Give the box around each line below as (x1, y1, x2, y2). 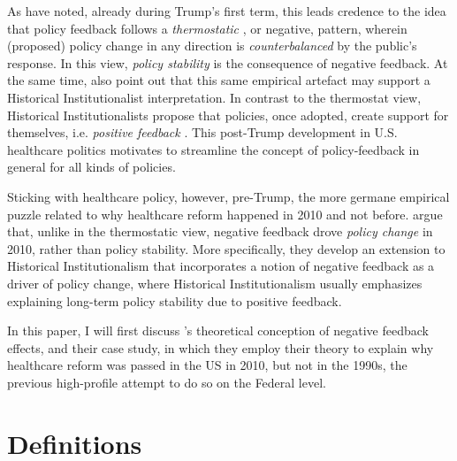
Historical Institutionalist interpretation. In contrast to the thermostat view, (7, 88, 422, 106)
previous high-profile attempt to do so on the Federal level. (7, 373, 326, 391)
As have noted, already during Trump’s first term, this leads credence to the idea (7, 2, 446, 19)
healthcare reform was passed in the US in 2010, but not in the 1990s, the (7, 356, 407, 374)
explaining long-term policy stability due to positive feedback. (7, 291, 342, 310)
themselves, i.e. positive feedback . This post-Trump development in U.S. (7, 123, 398, 142)
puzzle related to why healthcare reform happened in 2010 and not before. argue (7, 204, 443, 223)
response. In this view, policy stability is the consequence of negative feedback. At (7, 53, 448, 72)
